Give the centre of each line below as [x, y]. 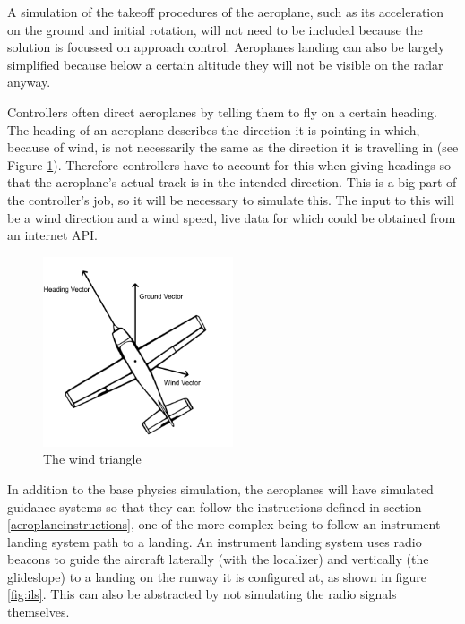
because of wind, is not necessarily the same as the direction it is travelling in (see [233, 147]
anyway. [29, 82]
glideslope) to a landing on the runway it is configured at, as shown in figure [217, 576]
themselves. [39, 612]
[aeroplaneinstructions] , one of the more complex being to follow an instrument [224, 524]
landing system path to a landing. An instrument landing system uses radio [215, 541]
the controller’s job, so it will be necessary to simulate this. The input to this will [231, 199]
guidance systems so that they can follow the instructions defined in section [215, 506]
